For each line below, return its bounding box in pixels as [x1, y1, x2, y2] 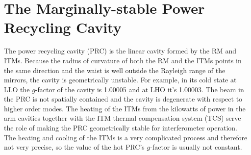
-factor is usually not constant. [150, 142, 242, 152]
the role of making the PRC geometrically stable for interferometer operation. [4, 123, 237, 133]
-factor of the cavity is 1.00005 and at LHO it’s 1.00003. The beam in [35, 84, 244, 94]
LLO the [4, 84, 30, 94]
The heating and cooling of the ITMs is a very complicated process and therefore [4, 132, 248, 142]
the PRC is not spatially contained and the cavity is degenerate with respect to [4, 94, 243, 104]
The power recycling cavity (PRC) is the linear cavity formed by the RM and [4, 46, 237, 56]
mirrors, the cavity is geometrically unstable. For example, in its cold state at [4, 75, 237, 85]
